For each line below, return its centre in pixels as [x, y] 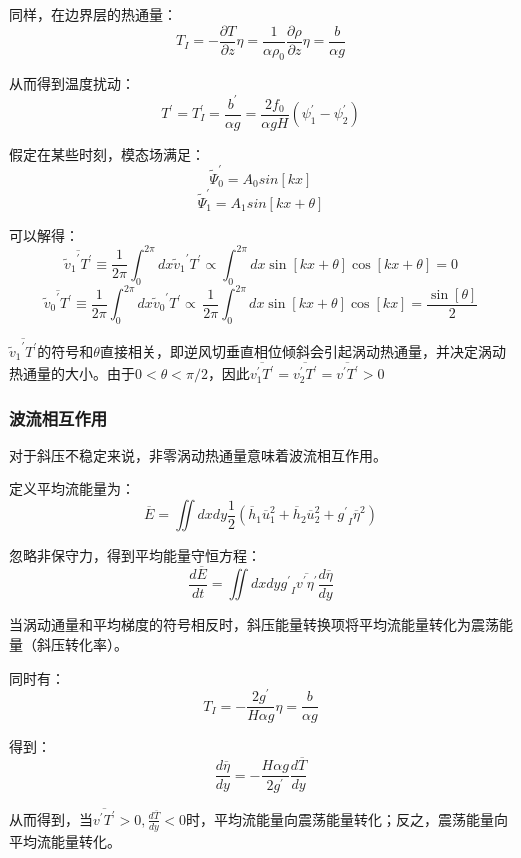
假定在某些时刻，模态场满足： [107, 153]
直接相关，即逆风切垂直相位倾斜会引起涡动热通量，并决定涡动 [302, 350]
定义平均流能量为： [72, 488]
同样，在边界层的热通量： [93, 14]
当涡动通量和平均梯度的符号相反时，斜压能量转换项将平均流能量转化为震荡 [254, 624]
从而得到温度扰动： [72, 83]
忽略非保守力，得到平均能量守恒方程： [135, 555]
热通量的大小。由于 [72, 373]
